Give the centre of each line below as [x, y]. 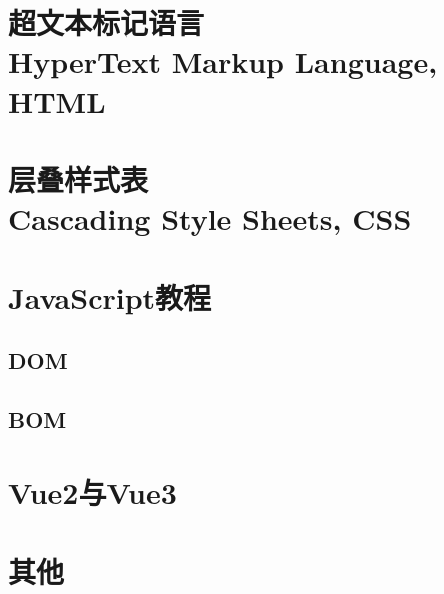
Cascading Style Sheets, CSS [210, 218]
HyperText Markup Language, [223, 61]
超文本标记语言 [106, 22]
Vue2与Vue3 [92, 492]
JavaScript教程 [110, 296]
